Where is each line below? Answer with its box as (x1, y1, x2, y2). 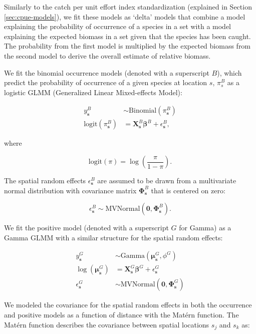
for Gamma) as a (179, 222, 231, 233)
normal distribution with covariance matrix (4, 185, 137, 195)
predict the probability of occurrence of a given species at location (4, 77, 207, 88)
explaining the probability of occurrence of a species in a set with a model (4, 21, 231, 32)
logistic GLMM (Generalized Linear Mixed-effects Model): (4, 87, 182, 97)
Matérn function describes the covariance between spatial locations (4, 319, 209, 329)
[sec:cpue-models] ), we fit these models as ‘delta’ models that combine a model (4, 11, 245, 22)
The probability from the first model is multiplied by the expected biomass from (4, 41, 251, 51)
